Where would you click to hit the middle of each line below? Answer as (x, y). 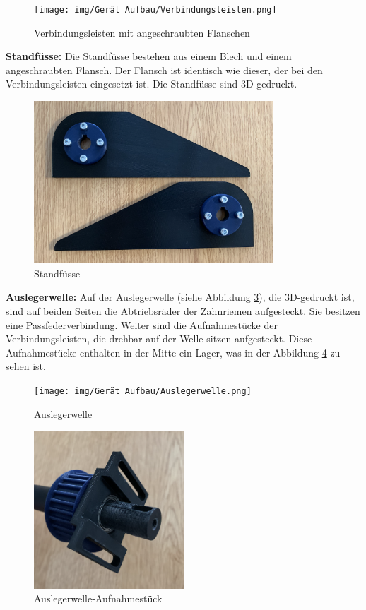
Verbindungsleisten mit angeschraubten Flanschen (142, 32)
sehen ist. (26, 366)
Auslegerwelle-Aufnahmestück (98, 598)
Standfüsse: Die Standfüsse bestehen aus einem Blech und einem (149, 56)
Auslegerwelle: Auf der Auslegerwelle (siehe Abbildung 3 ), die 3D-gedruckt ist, (180, 297)
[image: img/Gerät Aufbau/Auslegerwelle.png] (143, 391)
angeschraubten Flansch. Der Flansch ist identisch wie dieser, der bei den (164, 70)
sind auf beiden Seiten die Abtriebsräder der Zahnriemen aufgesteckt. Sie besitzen (183, 311)
